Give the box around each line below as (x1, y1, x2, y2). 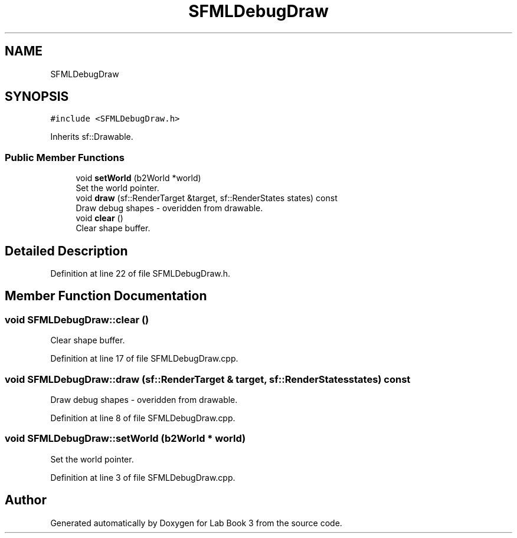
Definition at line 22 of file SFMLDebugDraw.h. (50, 268, 231, 279)
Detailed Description (5, 243, 128, 258)
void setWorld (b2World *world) (76, 173, 201, 183)
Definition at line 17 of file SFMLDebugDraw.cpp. (50, 353, 238, 364)
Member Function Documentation (5, 288, 207, 304)
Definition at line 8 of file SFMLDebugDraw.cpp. (50, 413, 235, 423)
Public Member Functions (5, 151, 125, 163)
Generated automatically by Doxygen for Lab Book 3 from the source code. (50, 517, 342, 528)
